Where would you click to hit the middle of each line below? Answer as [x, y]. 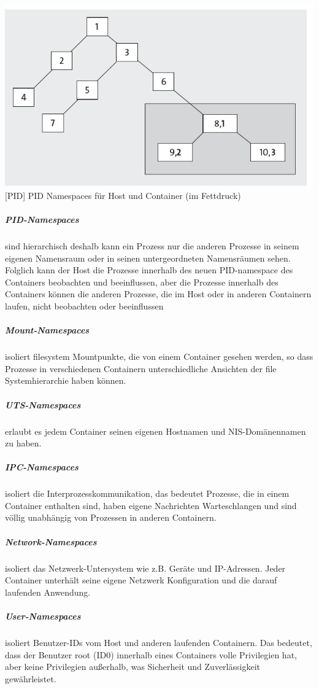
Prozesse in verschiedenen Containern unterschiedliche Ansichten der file [141, 368]
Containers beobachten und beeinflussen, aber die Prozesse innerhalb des [142, 282]
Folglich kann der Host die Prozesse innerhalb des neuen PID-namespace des [149, 270]
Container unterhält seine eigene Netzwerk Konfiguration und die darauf [141, 580]
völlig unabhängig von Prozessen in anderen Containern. [111, 517]
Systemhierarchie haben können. [66, 380]
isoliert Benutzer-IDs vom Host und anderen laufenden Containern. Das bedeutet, [159, 642]
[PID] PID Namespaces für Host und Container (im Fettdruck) [123, 195]
